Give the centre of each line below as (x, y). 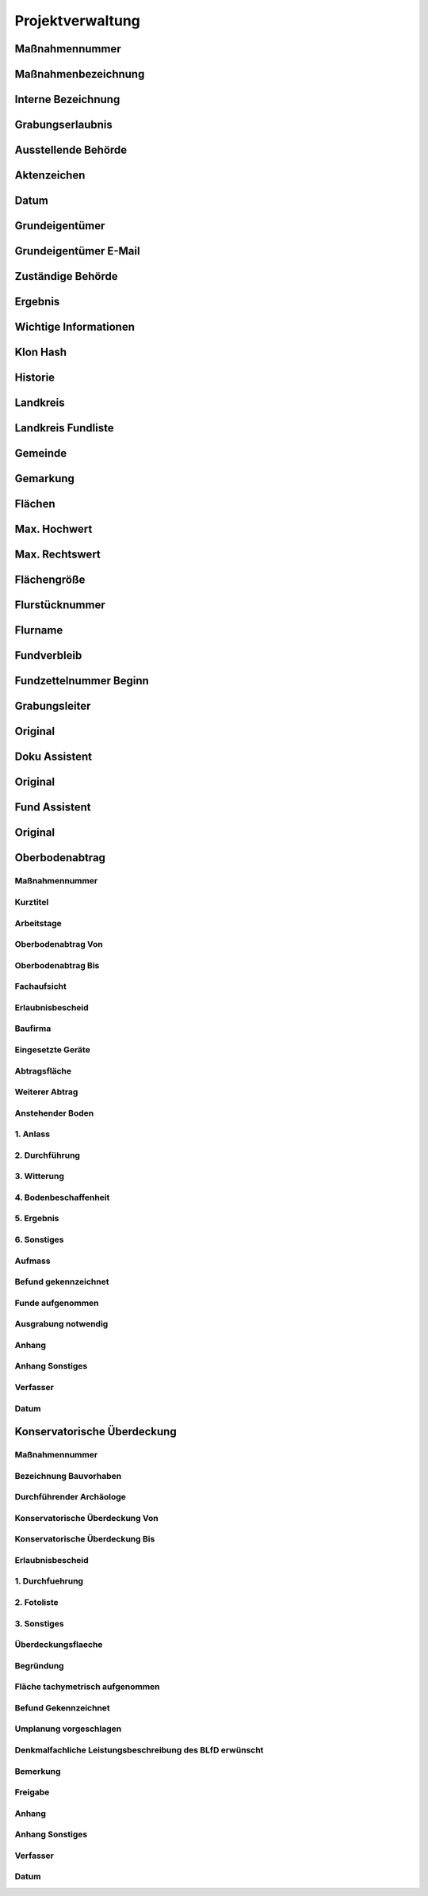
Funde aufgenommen (57, 1303)
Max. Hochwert (53, 529)
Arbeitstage (38, 923)
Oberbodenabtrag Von (59, 944)
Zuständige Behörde (66, 276)
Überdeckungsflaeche (59, 1645)
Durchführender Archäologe (71, 1497)
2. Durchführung (48, 1155)
